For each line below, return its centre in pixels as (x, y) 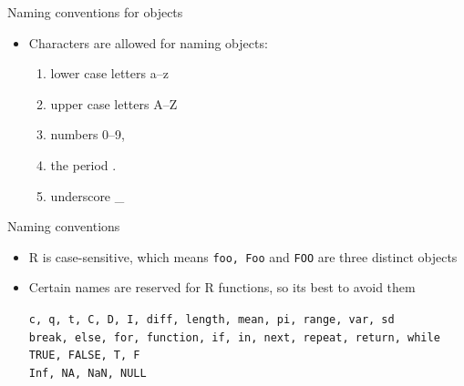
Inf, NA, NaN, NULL (88, 373)
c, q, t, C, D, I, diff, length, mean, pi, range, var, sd (211, 320)
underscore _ (88, 195)
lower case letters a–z (109, 73)
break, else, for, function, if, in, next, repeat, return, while (234, 337)
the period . (83, 164)
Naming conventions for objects (95, 12)
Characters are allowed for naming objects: (148, 42)
